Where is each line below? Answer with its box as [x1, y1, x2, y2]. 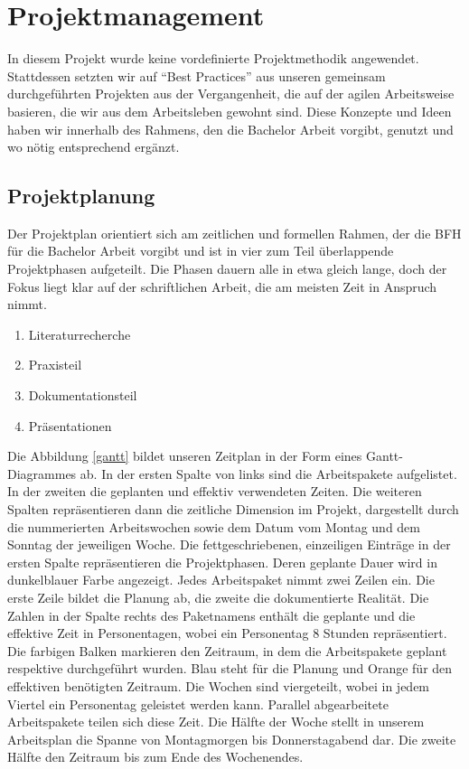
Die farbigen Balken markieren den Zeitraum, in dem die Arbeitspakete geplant [7, 641, 447, 660]
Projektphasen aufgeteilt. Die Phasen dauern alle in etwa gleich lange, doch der [7, 259, 447, 278]
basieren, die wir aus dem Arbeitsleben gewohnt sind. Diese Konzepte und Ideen [7, 101, 452, 120]
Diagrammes [7, 464, 77, 483]
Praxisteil [28, 355, 82, 374]
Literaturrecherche [28, 324, 131, 343]
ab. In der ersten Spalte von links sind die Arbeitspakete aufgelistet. [80, 464, 457, 483]
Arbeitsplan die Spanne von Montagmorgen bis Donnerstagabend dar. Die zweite [7, 729, 456, 748]
